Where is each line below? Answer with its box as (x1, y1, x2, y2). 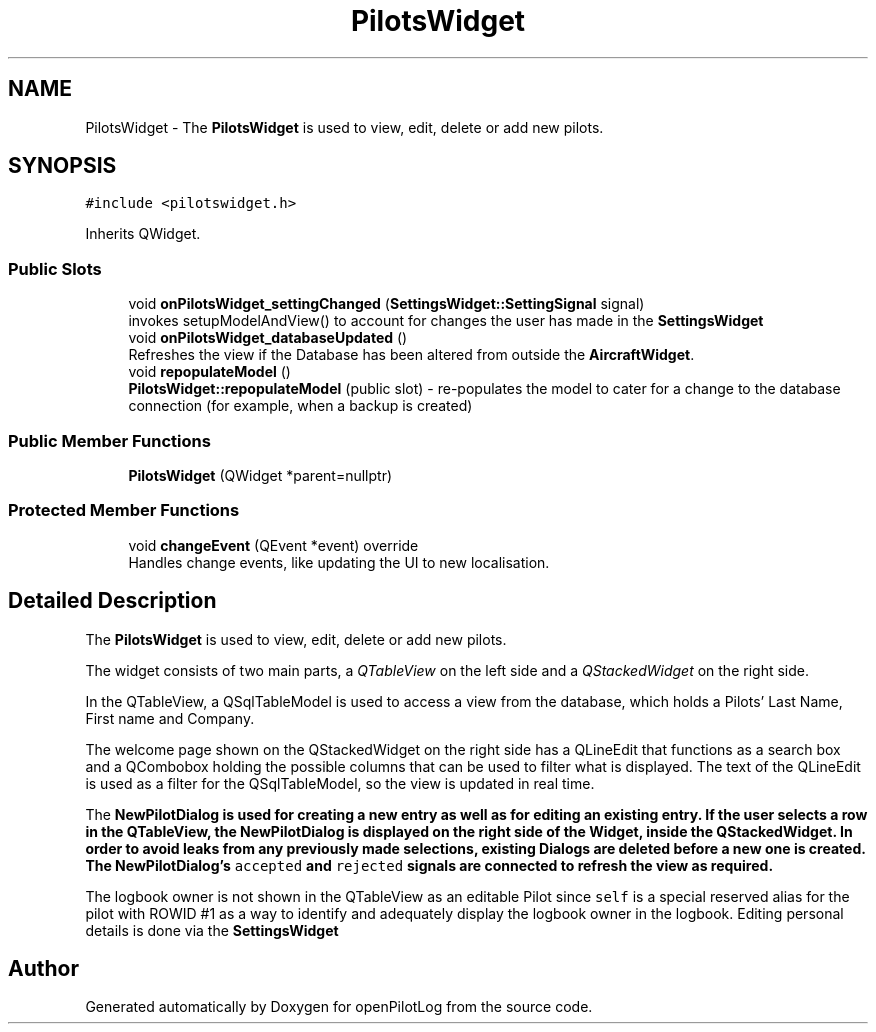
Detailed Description (8, 588, 217, 614)
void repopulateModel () (128, 363, 291, 381)
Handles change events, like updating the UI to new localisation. (128, 553, 550, 571)
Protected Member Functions (8, 500, 240, 521)
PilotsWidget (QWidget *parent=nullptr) (128, 466, 393, 484)
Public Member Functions (8, 430, 211, 451)
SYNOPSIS (8, 153, 117, 179)
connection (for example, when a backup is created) (128, 397, 473, 415)
